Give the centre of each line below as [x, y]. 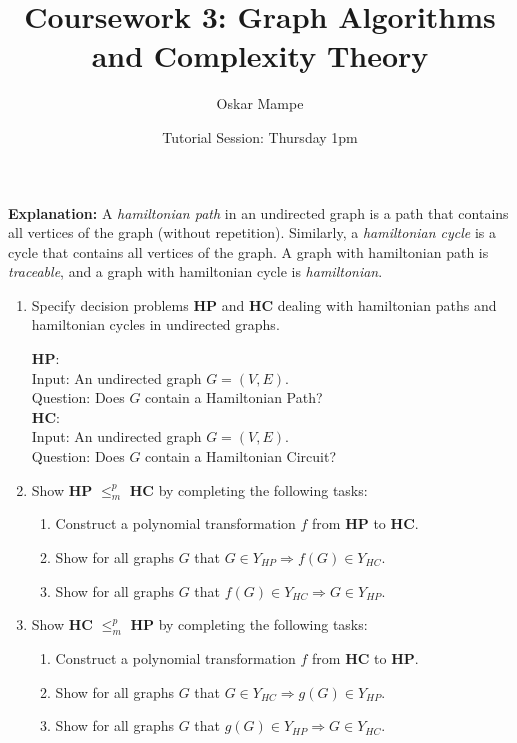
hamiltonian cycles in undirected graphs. [155, 324]
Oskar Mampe [260, 103]
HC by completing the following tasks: [248, 489]
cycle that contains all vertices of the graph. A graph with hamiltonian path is [248, 251]
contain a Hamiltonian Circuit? [241, 456]
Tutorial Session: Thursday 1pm [260, 136]
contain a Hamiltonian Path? [234, 397]
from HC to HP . [365, 658]
